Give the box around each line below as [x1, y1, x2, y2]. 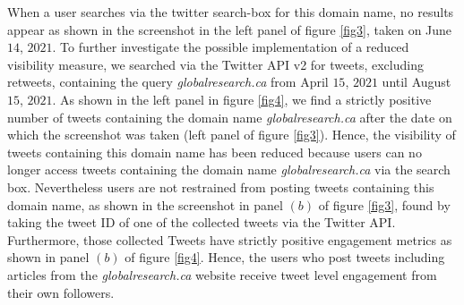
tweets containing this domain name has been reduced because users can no [7, 142, 422, 161]
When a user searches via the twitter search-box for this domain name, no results [7, 3, 454, 21]
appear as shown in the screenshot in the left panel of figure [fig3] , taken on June [7, 20, 452, 38]
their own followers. [7, 283, 115, 301]
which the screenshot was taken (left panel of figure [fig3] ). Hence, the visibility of [7, 125, 456, 144]
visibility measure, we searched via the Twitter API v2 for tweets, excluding [7, 55, 424, 73]
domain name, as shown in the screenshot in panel [7, 195, 283, 214]
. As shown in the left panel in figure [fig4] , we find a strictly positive [52, 89, 432, 108]
